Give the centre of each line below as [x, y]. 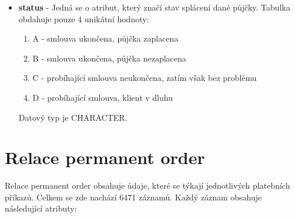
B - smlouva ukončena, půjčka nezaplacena [109, 58]
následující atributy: [41, 208]
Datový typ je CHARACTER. [73, 117]
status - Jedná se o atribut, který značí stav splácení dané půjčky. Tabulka [154, 7]
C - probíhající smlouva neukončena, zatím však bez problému [145, 78]
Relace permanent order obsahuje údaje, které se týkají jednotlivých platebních [147, 185]
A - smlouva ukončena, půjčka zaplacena [105, 38]
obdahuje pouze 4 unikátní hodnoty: [84, 18]
